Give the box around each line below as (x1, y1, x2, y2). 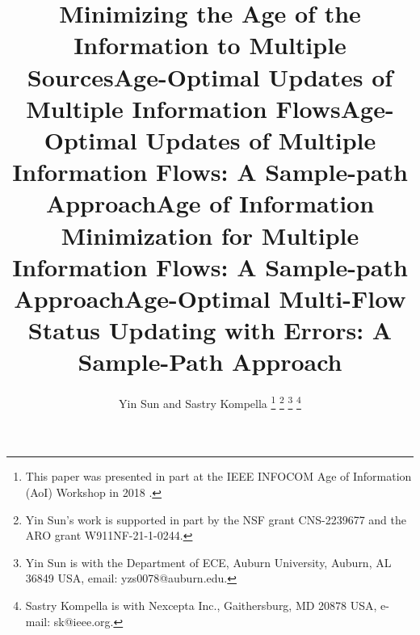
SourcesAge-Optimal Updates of (27, 60, 393, 93)
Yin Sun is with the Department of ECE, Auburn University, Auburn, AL (25, 553, 392, 570)
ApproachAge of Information (45, 187, 375, 220)
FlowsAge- (275, 91, 394, 124)
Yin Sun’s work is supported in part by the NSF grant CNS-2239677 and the (25, 511, 406, 528)
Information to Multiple (73, 28, 346, 61)
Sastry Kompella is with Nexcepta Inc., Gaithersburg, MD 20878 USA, (25, 597, 377, 613)
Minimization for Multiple (61, 218, 359, 251)
